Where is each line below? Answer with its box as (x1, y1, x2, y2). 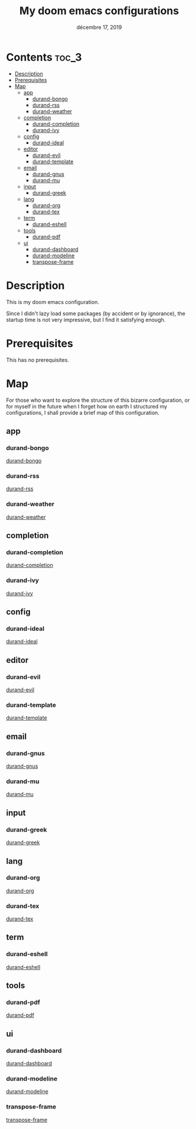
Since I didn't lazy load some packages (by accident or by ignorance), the (6, 310, 186, 317)
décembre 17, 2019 (76, 24, 122, 31)
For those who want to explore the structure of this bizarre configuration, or (6, 397, 190, 404)
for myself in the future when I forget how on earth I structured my (6, 402, 168, 410)
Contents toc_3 (6, 50, 82, 64)
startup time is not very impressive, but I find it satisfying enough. (6, 316, 166, 323)
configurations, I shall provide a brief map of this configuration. (6, 409, 159, 416)
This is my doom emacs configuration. (6, 298, 99, 305)
